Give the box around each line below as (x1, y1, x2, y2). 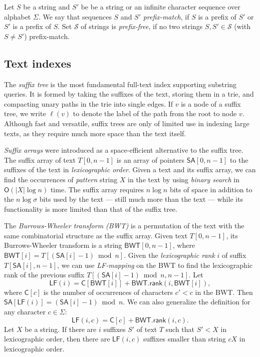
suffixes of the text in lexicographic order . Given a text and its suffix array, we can (4, 164, 256, 175)
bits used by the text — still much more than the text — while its (39, 194, 243, 204)
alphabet (4, 11, 31, 22)
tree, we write (4, 108, 46, 119)
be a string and (23, 2, 70, 12)
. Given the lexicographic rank (124, 250, 215, 260)
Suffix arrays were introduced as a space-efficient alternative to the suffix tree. (4, 145, 243, 155)
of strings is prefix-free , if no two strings (81, 21, 203, 32)
